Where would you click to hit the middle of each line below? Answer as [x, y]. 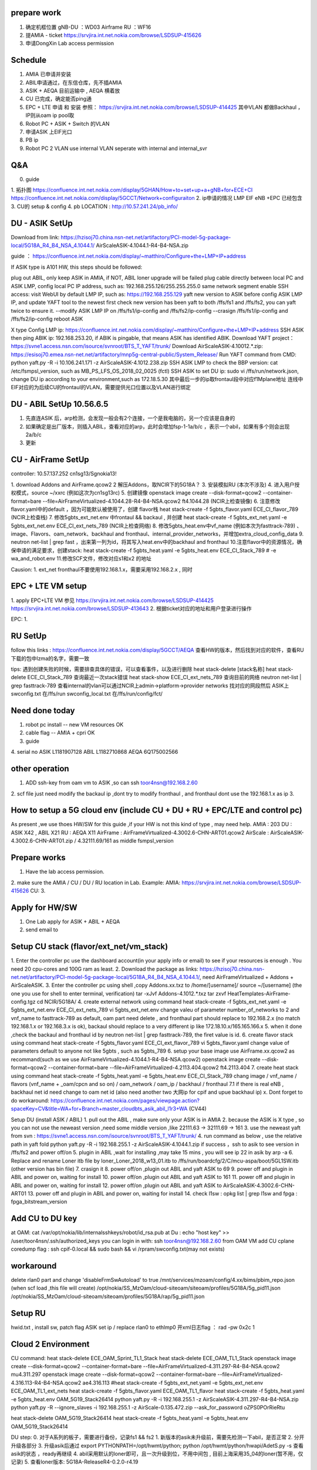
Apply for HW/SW [44, 908]
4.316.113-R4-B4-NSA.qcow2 [46, 1382]
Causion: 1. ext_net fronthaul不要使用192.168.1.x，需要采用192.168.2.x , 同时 [102, 569]
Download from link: [35, 237]
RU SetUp [29, 636]
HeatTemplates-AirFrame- [259, 993]
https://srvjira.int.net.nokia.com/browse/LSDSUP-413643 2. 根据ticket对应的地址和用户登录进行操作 [131, 608]
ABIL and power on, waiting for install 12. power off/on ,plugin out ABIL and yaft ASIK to [117, 1185]
